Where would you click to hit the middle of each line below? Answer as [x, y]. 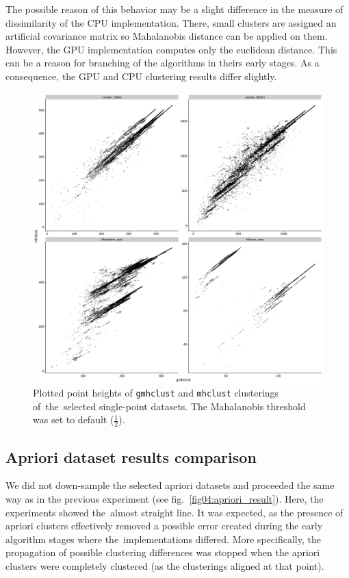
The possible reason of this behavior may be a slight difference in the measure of [174, 9]
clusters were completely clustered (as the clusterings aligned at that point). [165, 566]
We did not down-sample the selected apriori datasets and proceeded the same [170, 485]
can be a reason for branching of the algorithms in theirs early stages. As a [163, 63]
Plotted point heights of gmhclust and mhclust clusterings [156, 393]
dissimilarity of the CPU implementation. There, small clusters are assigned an [171, 22]
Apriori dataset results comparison [131, 456]
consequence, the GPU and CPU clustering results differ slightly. [141, 76]
